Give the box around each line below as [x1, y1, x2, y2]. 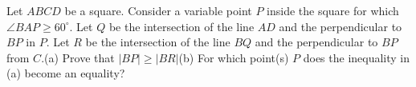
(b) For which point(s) [178, 49, 289, 65]
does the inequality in [303, 49, 410, 65]
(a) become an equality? [6, 65, 125, 81]
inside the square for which [267, 2, 399, 18]
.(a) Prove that [41, 49, 115, 65]
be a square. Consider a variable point [64, 2, 252, 18]
